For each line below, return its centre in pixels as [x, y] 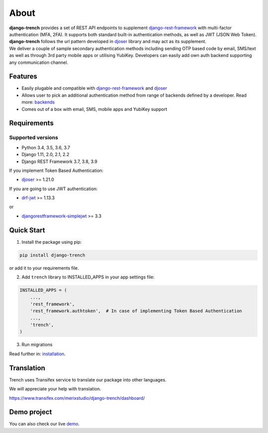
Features [23, 77]
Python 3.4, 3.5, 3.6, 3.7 [46, 147]
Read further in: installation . [37, 354]
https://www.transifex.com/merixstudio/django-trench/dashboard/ [77, 398]
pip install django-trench [52, 255]
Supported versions [34, 138]
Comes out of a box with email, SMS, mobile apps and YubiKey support [94, 109]
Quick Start [27, 230]
